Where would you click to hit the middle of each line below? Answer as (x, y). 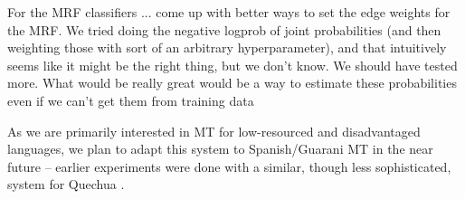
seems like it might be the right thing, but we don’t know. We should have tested (232, 65)
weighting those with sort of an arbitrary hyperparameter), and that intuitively (227, 47)
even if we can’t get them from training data (131, 100)
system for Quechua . (66, 184)
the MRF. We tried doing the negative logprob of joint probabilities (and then (224, 29)
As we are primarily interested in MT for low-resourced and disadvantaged (214, 131)
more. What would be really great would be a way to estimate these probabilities (232, 83)
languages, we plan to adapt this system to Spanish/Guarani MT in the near (220, 149)
